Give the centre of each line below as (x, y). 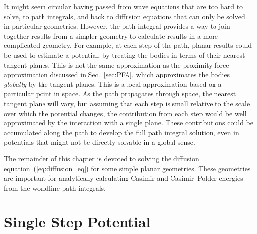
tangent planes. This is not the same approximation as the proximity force (117, 64)
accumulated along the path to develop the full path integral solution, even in (122, 132)
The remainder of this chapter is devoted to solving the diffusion (102, 158)
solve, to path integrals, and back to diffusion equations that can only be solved (125, 16)
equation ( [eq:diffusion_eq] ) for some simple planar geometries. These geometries (127, 168)
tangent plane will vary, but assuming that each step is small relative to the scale (127, 103)
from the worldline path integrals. (55, 187)
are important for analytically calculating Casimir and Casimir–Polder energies (124, 178)
